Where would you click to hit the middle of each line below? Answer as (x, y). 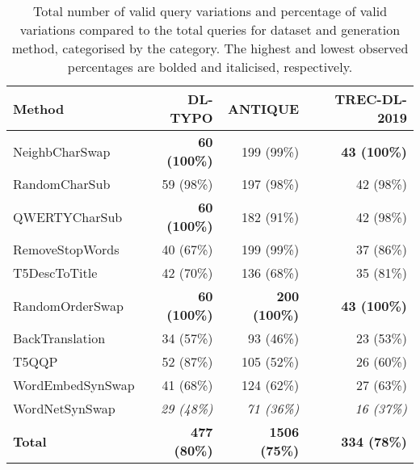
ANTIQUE (264, 108)
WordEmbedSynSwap (74, 385)
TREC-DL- (371, 99)
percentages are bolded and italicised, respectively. (210, 67)
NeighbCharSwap (62, 151)
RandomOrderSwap (68, 305)
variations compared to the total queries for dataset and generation (210, 29)
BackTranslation (59, 338)
